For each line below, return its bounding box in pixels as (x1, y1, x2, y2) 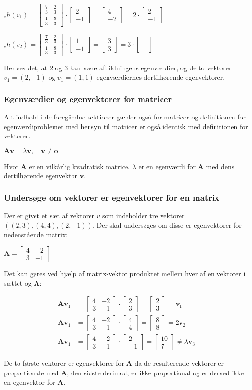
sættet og (4, 278, 32, 288)
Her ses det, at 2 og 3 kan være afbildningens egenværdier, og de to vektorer (4, 62, 232, 72)
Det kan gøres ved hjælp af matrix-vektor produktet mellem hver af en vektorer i (4, 268, 246, 278)
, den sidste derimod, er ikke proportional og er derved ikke (67, 367, 244, 377)
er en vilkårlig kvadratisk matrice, (29, 161, 130, 171)
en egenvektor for (4, 377, 55, 387)
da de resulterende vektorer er (134, 358, 224, 368)
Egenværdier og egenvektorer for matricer (4, 92, 172, 104)
